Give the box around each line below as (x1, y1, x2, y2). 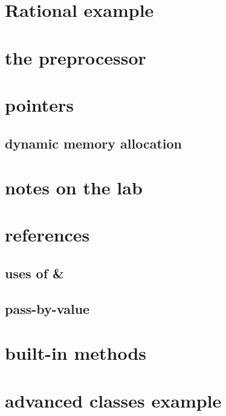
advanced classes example (5, 388, 222, 412)
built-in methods (5, 341, 147, 365)
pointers (5, 92, 74, 117)
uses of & (5, 264, 64, 283)
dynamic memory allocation (5, 133, 182, 152)
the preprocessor (5, 45, 146, 69)
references (5, 222, 90, 247)
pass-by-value (5, 299, 90, 318)
